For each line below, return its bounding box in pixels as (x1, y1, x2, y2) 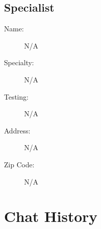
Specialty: (4, 57, 34, 68)
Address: (4, 125, 31, 135)
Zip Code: (4, 159, 35, 169)
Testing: (4, 91, 29, 102)
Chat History (4, 206, 97, 226)
